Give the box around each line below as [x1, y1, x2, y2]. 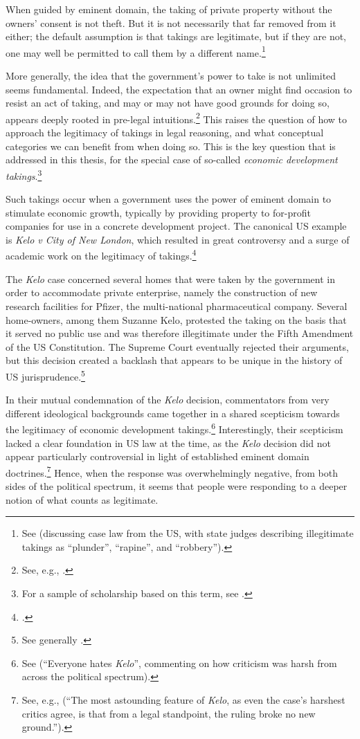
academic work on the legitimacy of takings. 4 [6, 246, 197, 263]
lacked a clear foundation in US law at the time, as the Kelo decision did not [6, 435, 331, 450]
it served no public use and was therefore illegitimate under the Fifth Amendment [6, 326, 354, 340]
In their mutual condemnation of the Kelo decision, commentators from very [6, 392, 330, 407]
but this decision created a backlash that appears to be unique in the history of [6, 353, 343, 367]
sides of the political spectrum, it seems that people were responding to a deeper [6, 479, 348, 493]
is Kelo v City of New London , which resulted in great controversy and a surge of [6, 232, 350, 246]
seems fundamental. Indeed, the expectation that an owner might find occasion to [6, 82, 352, 96]
